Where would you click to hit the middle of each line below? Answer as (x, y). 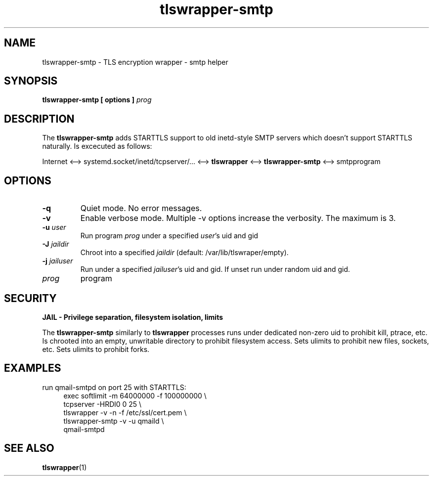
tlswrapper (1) (65, 467)
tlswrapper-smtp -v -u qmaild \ (114, 421)
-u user (54, 227)
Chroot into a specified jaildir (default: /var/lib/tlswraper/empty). (184, 253)
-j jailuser (58, 261)
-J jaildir (56, 244)
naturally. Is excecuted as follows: (97, 146)
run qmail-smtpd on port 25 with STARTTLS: (114, 387)
